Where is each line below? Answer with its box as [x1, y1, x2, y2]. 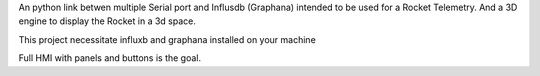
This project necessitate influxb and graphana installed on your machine [18, 33, 317, 45]
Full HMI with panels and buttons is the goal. [18, 52, 202, 64]
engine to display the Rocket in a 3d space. [18, 15, 197, 27]
